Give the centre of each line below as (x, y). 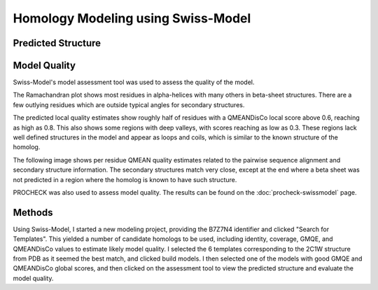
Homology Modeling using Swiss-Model (132, 18)
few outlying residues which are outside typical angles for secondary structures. (129, 104)
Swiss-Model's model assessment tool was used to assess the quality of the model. (134, 82)
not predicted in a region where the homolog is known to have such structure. (125, 179)
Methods (33, 213)
